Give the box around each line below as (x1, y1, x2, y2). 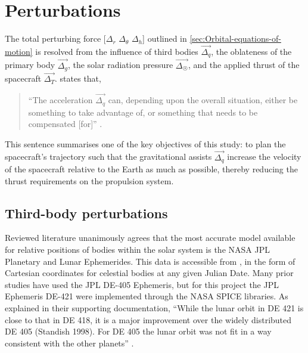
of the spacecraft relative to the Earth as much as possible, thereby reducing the (5, 163, 298, 175)
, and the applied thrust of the (188, 58, 300, 71)
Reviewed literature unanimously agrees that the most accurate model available (5, 231, 295, 244)
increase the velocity (227, 150, 301, 163)
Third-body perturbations (5, 203, 168, 222)
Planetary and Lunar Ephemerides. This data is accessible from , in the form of (5, 255, 295, 267)
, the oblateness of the (211, 45, 292, 57)
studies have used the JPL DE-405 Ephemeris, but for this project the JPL (5, 278, 279, 290)
